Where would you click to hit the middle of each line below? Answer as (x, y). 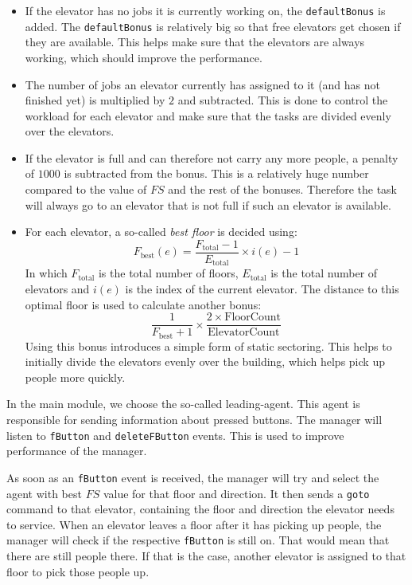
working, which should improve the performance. (144, 57)
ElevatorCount (244, 333)
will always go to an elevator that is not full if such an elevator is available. (208, 204)
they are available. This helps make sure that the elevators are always (195, 42)
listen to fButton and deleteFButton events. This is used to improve (175, 435)
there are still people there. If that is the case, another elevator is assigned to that (206, 556)
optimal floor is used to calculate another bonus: (143, 304)
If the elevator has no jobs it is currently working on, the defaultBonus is (205, 10)
